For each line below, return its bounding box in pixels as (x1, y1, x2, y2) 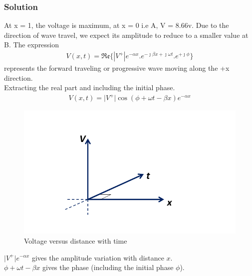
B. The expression (4, 39, 59, 50)
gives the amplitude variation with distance (31, 252, 164, 263)
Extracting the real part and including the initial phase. (4, 82, 175, 93)
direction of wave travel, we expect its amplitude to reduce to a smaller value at (4, 29, 249, 40)
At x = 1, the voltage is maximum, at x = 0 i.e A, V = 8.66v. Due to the (4, 20, 229, 30)
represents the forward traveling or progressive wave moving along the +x (4, 63, 230, 73)
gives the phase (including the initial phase (42, 262, 174, 273)
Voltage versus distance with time (24, 235, 127, 246)
